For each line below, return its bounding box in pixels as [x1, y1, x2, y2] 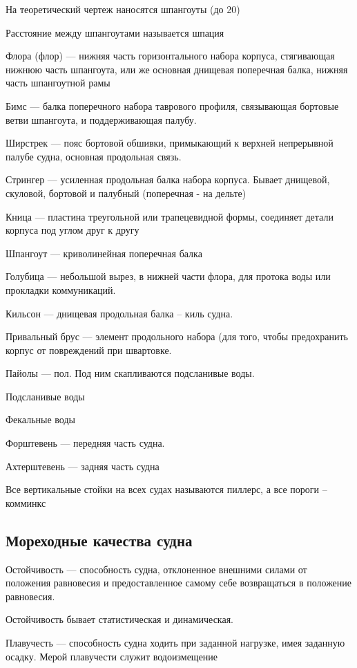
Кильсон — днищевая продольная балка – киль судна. [6, 306, 233, 320]
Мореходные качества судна [6, 529, 193, 550]
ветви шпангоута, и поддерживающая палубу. [6, 112, 197, 127]
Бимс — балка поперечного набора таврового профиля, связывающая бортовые [6, 98, 339, 113]
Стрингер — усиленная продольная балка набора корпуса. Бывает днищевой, [6, 172, 330, 187]
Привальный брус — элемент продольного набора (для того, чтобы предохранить [6, 329, 348, 344]
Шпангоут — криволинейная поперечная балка [6, 245, 202, 260]
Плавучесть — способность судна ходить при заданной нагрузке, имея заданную [6, 635, 345, 650]
